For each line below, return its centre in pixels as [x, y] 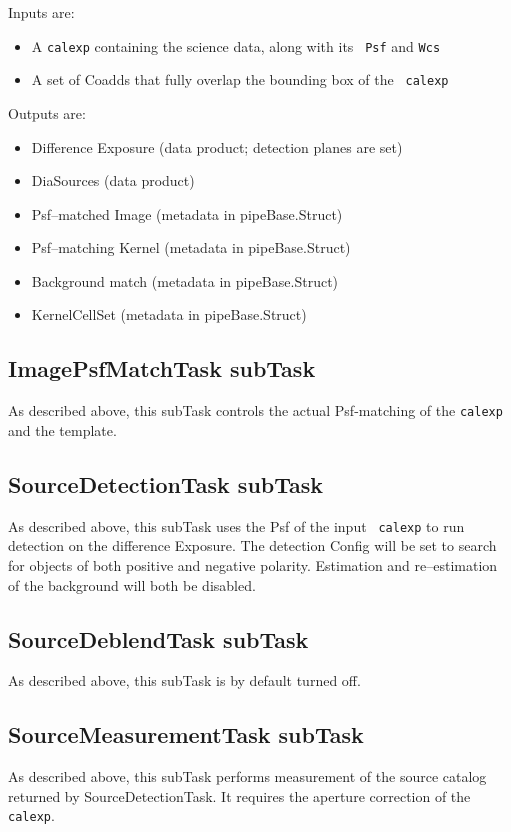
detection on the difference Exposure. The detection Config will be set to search [252, 545]
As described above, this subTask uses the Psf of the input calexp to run [236, 525]
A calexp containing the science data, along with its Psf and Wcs [236, 45]
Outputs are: [47, 112]
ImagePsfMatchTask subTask [162, 368]
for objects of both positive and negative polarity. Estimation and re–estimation [253, 564]
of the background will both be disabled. [132, 584]
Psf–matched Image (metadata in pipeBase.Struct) [187, 213]
